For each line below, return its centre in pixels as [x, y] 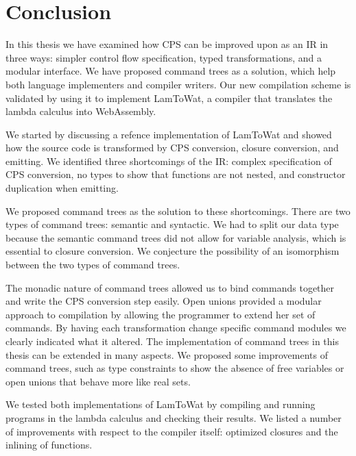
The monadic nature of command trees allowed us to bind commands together [170, 287]
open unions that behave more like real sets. [98, 381]
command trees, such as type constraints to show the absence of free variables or [175, 368]
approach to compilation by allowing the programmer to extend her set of [161, 314]
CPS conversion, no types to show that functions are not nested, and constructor [176, 174]
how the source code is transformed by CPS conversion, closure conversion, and [172, 148]
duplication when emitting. [62, 188]
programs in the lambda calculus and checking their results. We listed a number [174, 417]
